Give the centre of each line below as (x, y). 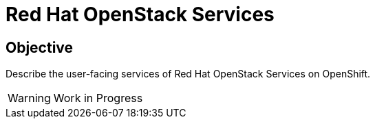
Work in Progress (98, 98)
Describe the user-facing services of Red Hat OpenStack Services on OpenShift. (188, 74)
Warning (29, 98)
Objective (40, 47)
